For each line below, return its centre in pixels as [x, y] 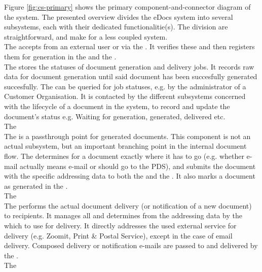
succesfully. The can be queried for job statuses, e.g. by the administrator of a [125, 86]
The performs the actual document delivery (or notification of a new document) [128, 205]
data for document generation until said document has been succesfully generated [131, 76]
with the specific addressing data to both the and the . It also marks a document [130, 176]
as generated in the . [36, 185]
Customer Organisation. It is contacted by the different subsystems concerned [125, 96]
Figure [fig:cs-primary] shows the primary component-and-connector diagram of [127, 7]
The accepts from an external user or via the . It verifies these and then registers [129, 46]
